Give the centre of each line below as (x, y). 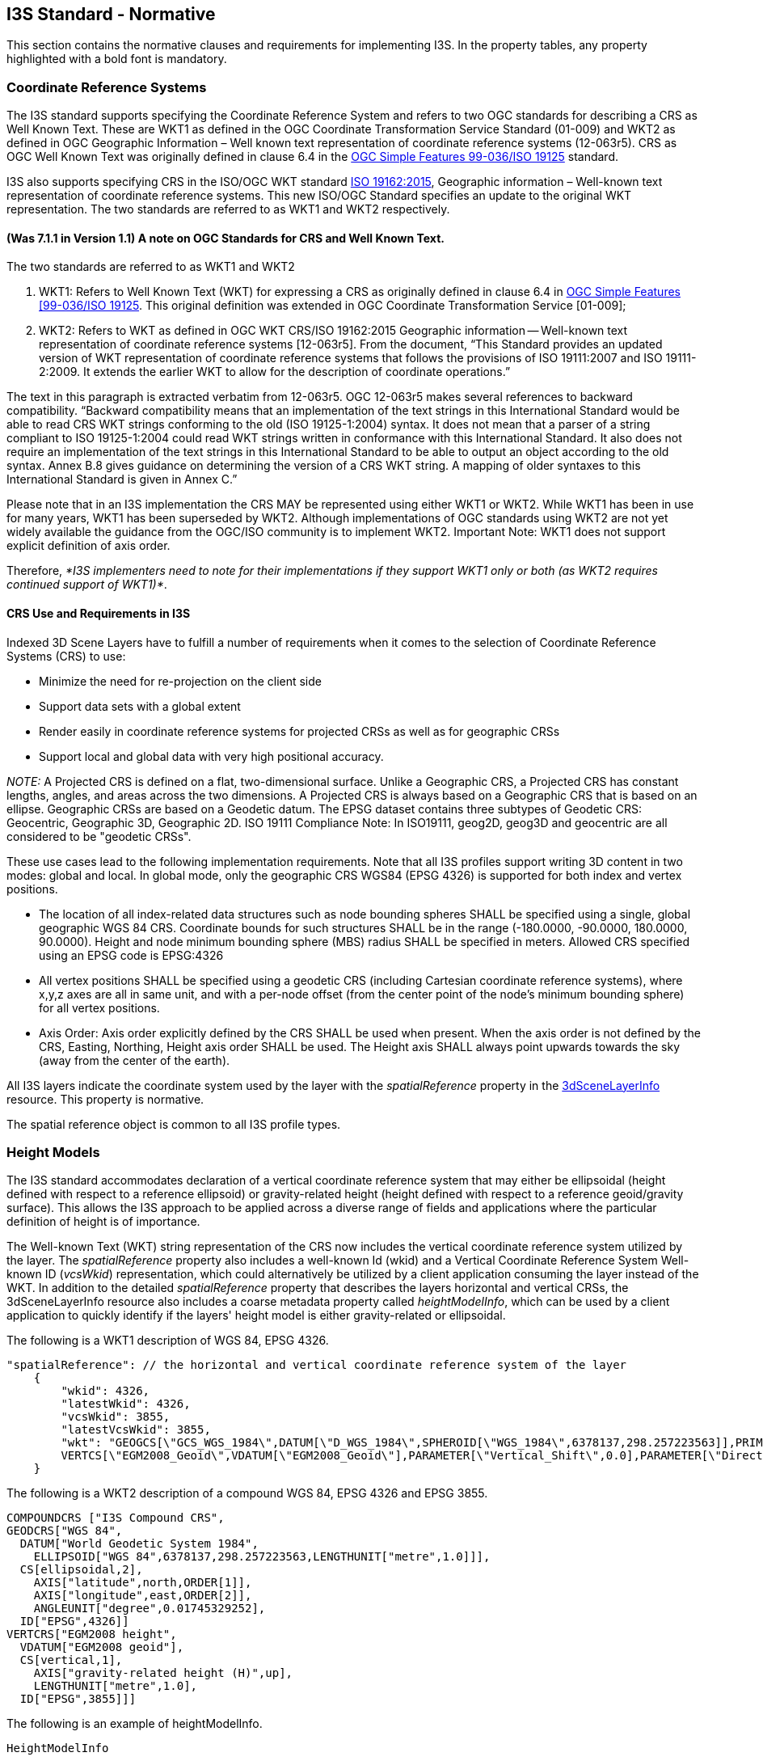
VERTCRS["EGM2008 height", (92, 1634)
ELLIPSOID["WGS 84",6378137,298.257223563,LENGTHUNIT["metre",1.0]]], (262, 1557)
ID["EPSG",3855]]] (78, 1699)
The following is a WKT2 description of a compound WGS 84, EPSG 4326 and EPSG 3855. (247, 1493)
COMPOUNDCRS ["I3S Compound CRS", (116, 1518)
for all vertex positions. (99, 1007)
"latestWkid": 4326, (126, 1404)
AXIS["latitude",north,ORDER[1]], (143, 1583)
